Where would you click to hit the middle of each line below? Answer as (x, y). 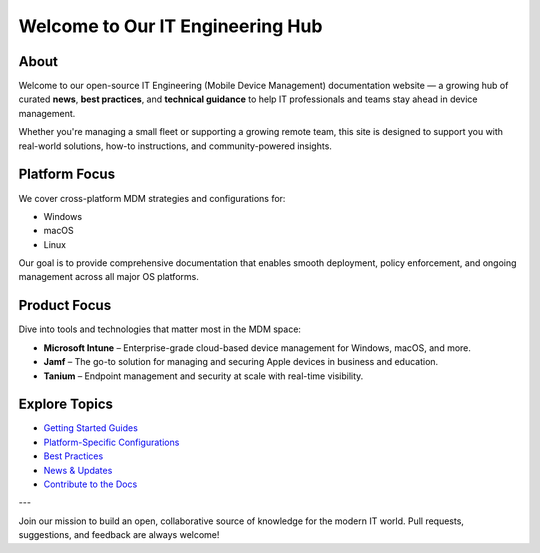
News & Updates (78, 470)
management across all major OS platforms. (108, 277)
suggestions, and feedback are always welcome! (119, 535)
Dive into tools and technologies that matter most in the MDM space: (160, 329)
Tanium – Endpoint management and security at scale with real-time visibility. (203, 376)
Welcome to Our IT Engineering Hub (170, 26)
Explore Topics (66, 404)
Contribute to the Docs (90, 484)
